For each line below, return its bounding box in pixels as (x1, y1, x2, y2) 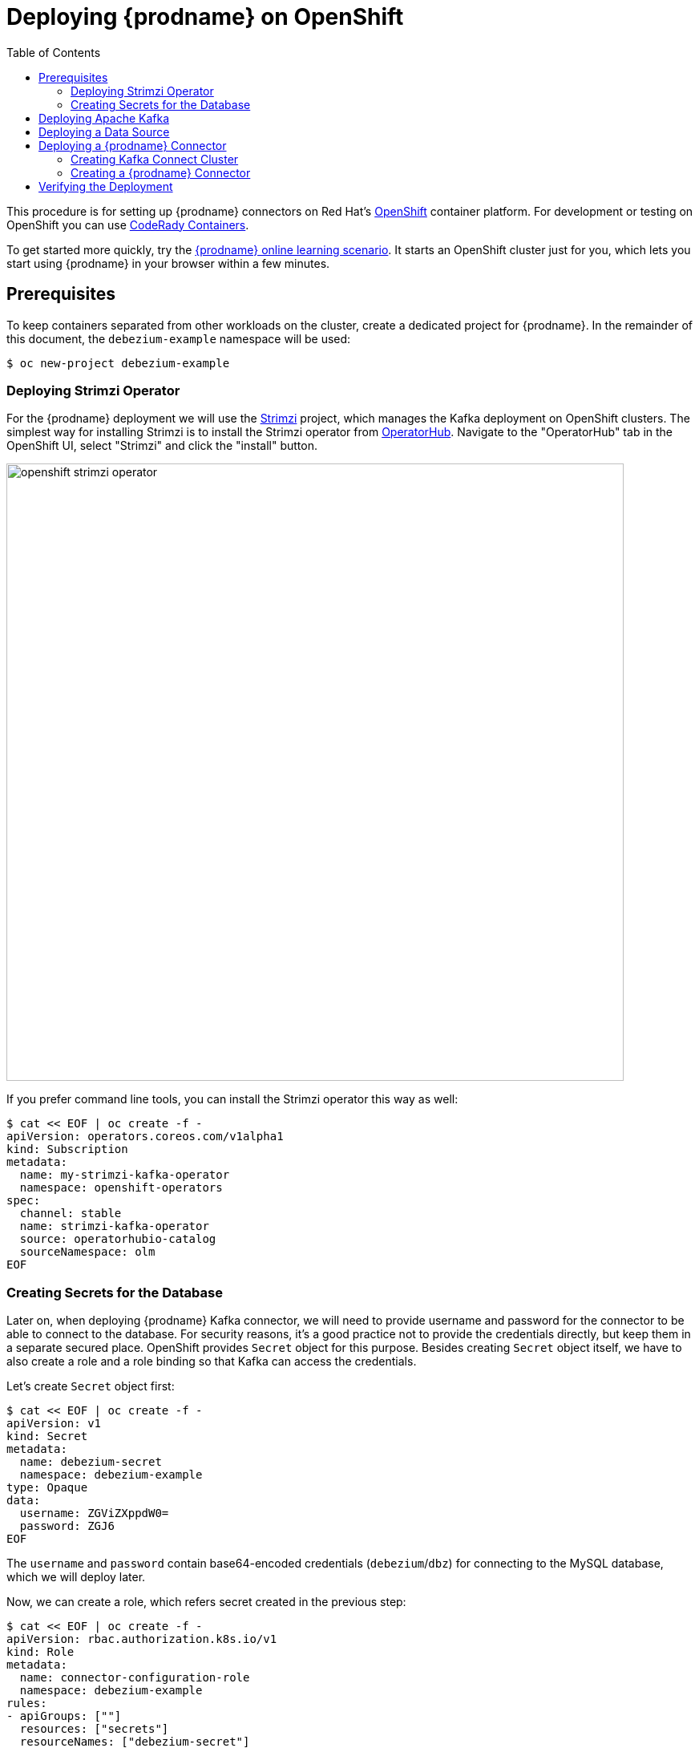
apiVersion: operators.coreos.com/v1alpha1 (6, 1130, 284, 1143)
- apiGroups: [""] (6, 1710, 122, 1723)
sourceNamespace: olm (19, 1245, 156, 1259)
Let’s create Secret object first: (6, 1379, 175, 1394)
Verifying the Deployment (38, 179, 173, 193)
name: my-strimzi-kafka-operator (19, 1168, 230, 1182)
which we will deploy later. (6, 1570, 146, 1584)
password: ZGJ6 (19, 1519, 115, 1533)
